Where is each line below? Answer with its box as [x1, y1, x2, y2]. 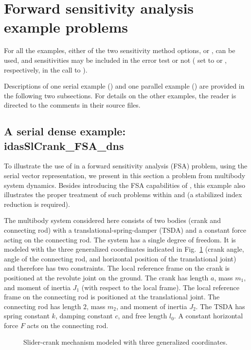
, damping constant [55, 311, 113, 321]
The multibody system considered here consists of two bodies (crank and [4, 215, 221, 225]
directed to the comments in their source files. [4, 100, 141, 110]
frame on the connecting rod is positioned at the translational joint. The [4, 292, 220, 302]
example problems [4, 17, 128, 37]
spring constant [4, 311, 50, 321]
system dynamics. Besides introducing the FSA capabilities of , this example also [4, 180, 246, 190]
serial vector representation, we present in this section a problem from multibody [4, 170, 246, 181]
